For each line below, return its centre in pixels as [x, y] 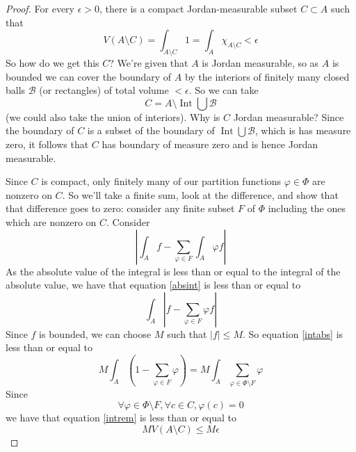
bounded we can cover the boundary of [89, 76]
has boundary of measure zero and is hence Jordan [210, 144]
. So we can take [224, 90]
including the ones [307, 208]
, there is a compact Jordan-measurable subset [199, 8]
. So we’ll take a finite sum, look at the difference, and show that [200, 194]
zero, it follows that [47, 144]
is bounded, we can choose [95, 333]
